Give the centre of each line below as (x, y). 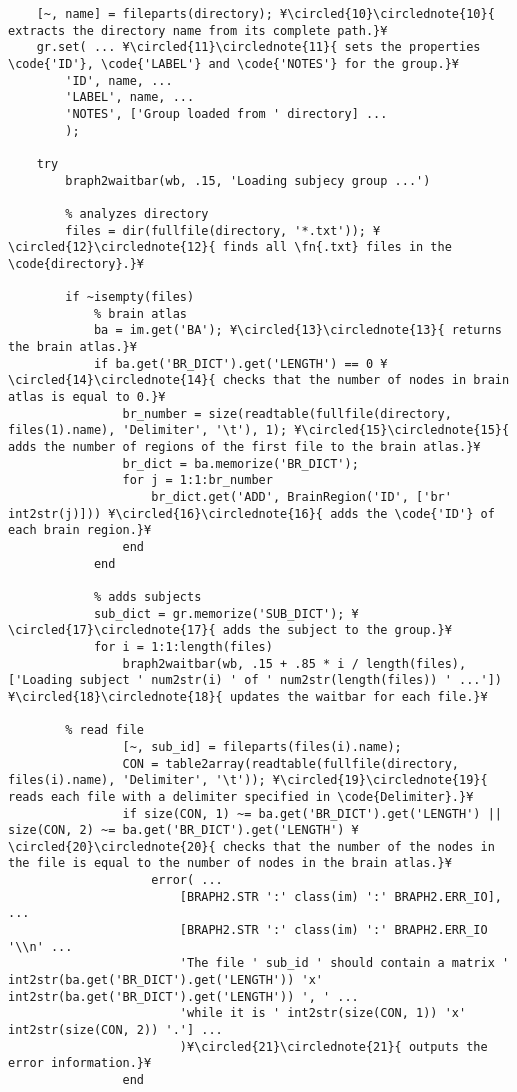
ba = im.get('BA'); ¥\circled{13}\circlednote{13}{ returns (297, 330)
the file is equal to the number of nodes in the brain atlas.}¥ (230, 863)
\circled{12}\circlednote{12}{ (112, 247)
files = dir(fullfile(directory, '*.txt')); (215, 230)
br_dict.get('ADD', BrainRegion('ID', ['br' (301, 497)
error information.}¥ (80, 1063)
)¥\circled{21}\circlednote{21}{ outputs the (333, 1046)
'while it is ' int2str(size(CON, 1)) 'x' (323, 1013)
